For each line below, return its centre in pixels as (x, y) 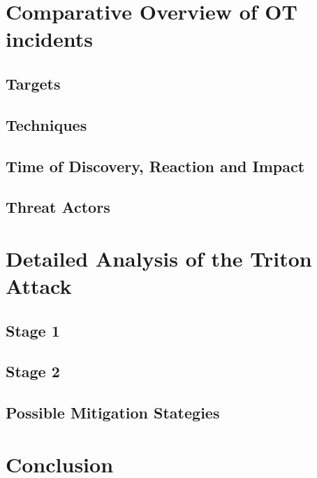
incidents (49, 39)
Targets (33, 83)
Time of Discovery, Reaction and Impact (155, 166)
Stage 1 (33, 330)
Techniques (46, 124)
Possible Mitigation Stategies (113, 413)
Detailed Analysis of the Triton (159, 258)
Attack (39, 286)
